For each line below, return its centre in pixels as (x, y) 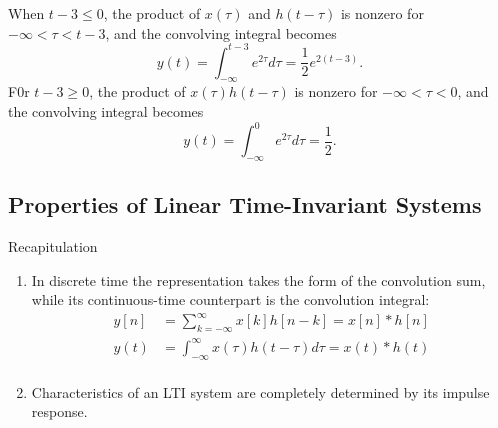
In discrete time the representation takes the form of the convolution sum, (258, 279)
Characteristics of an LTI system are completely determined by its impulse (260, 391)
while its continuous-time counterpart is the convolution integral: (230, 299)
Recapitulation (53, 246)
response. (59, 411)
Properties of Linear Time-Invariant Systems (245, 204)
